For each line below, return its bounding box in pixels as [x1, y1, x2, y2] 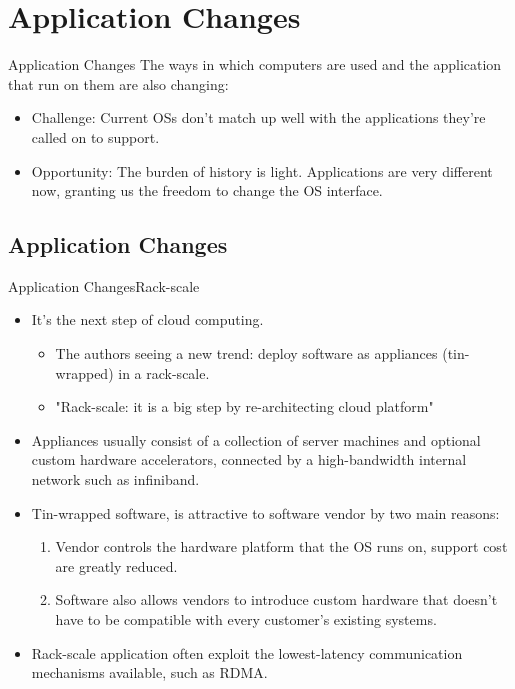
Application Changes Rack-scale [8, 275, 200, 296]
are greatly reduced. [55, 555, 178, 576]
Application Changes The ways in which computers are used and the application [8, 54, 502, 75]
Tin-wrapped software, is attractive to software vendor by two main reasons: [31, 502, 500, 523]
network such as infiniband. [31, 469, 200, 490]
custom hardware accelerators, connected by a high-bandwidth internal [31, 449, 467, 470]
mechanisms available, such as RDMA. [31, 662, 268, 683]
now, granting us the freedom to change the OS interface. [31, 180, 383, 201]
